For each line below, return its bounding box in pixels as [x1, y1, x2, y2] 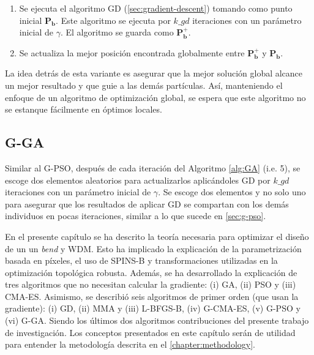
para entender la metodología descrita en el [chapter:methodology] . [5, 338, 255, 351]
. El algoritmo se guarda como [60, 26, 174, 39]
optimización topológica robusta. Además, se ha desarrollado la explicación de [5, 266, 297, 278]
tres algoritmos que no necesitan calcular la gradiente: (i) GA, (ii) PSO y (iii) [5, 278, 296, 291]
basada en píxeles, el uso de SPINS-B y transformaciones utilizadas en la [5, 254, 278, 267]
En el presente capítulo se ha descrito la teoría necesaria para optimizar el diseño [5, 230, 309, 242]
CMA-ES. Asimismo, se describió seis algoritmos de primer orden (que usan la [5, 290, 299, 302]
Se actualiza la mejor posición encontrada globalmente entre [19, 46, 245, 59]
